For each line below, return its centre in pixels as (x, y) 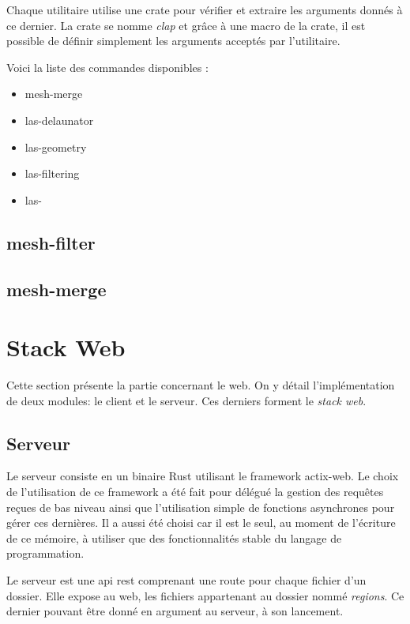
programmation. (45, 553)
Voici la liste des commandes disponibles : (107, 67)
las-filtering (52, 173)
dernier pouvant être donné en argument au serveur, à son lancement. (175, 611)
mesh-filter (51, 242)
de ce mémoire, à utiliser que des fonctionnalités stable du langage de (174, 538)
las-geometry (56, 147)
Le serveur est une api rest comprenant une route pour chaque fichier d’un (186, 579)
